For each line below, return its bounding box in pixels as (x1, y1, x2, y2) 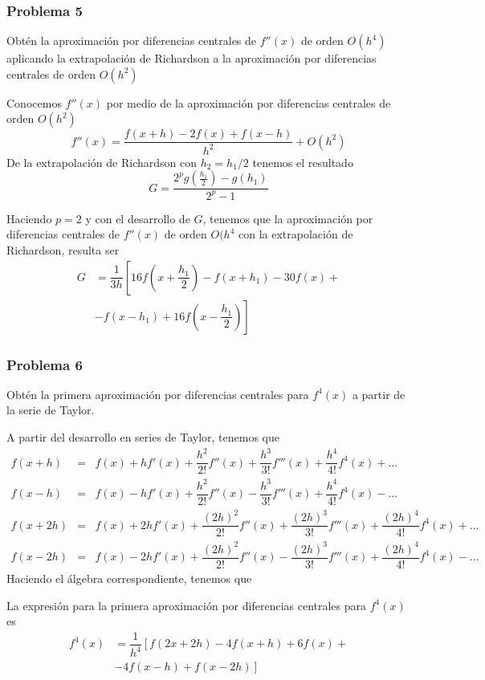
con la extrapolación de (238, 226, 353, 242)
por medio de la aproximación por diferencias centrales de (106, 94, 391, 111)
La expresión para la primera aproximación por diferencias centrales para (6, 597, 367, 613)
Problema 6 (6, 354, 83, 374)
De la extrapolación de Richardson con (6, 153, 197, 170)
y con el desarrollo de (85, 210, 190, 226)
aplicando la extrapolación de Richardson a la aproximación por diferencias (6, 50, 377, 67)
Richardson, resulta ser (6, 241, 120, 258)
